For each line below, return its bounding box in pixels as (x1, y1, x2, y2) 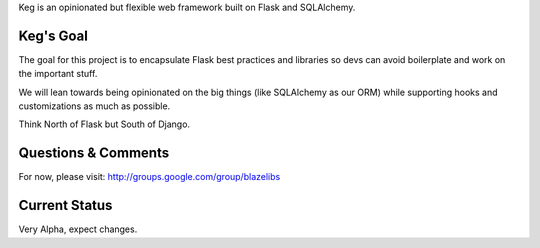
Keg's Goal (18, 27, 89, 44)
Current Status (18, 197, 113, 214)
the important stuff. (18, 68, 98, 80)
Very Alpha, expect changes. (18, 223, 138, 235)
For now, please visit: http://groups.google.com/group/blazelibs (18, 171, 281, 183)
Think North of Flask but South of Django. (18, 118, 190, 130)
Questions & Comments (18, 145, 170, 162)
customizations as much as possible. (18, 100, 171, 112)
